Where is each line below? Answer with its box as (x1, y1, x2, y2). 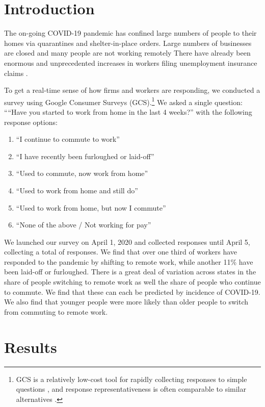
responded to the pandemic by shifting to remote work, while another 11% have (4, 256, 253, 267)
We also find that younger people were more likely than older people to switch (4, 296, 249, 307)
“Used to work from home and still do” (16, 185, 138, 195)
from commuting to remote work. (4, 306, 108, 317)
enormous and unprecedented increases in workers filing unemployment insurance (4, 57, 257, 68)
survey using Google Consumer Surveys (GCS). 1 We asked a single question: (4, 95, 243, 107)
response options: (4, 116, 58, 127)
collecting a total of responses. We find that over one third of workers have (4, 246, 237, 257)
